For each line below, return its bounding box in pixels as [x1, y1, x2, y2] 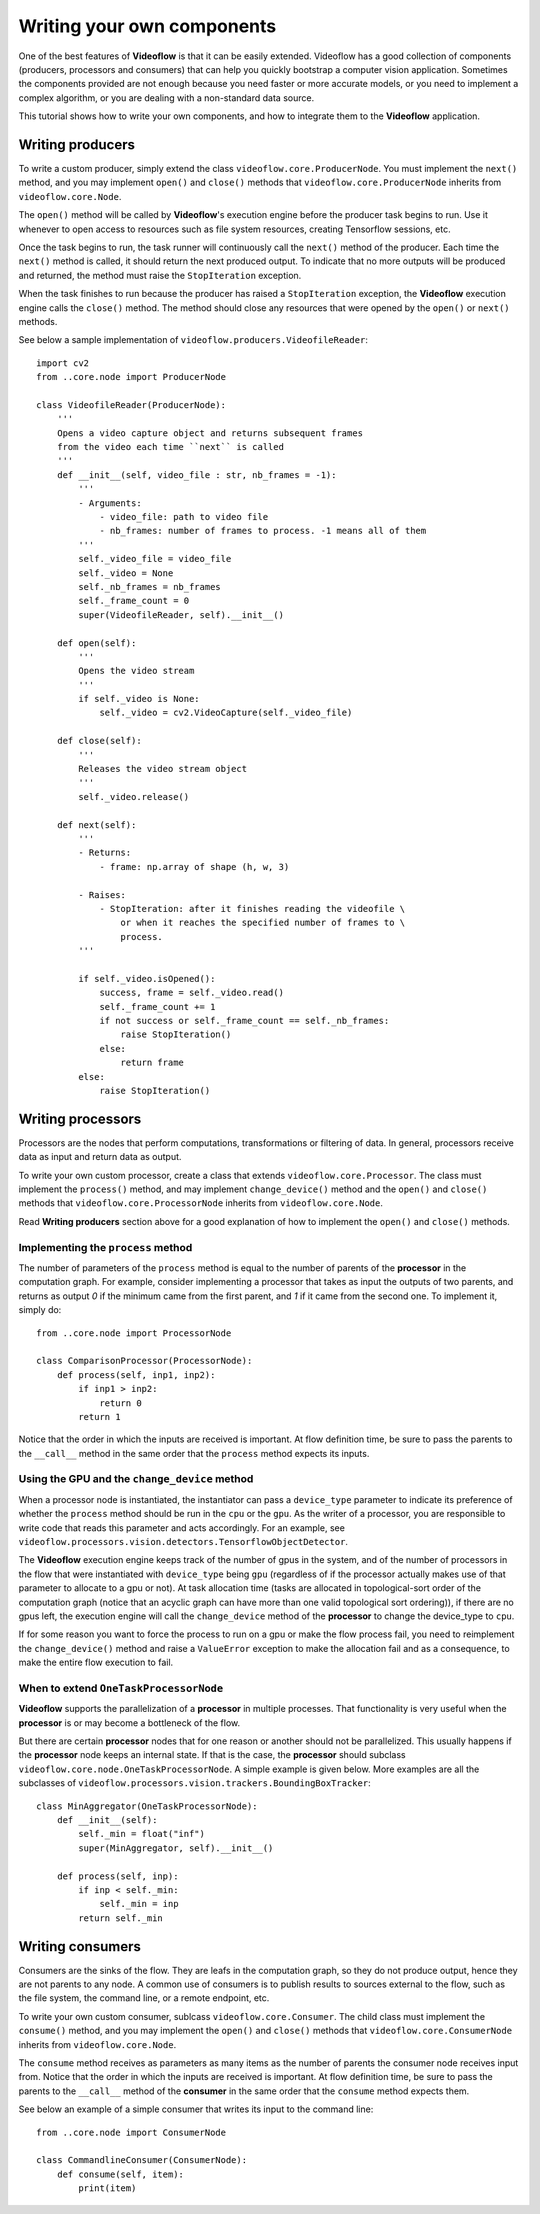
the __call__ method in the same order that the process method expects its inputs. [18, 1447, 370, 1459]
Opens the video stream [78, 665, 195, 677]
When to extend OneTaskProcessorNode [18, 1681, 224, 1695]
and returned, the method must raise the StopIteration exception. [18, 269, 302, 281]
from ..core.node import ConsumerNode [36, 2126, 227, 2138]
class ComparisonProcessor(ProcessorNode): [36, 1355, 253, 1367]
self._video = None [78, 567, 174, 579]
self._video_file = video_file [78, 553, 232, 565]
